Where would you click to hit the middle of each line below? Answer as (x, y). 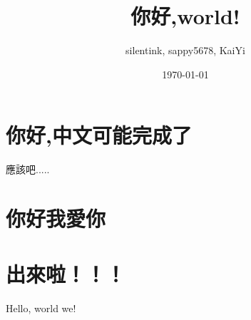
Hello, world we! (41, 308)
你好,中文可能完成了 (99, 135)
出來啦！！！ (66, 274)
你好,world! (185, 16)
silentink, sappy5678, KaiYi (185, 50)
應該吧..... (28, 169)
